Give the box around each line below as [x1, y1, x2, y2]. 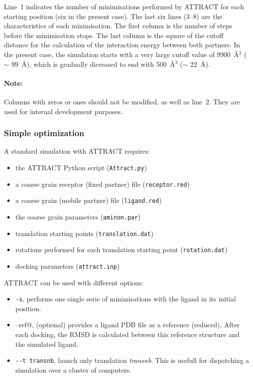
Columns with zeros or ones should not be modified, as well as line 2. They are [4, 96, 240, 106]
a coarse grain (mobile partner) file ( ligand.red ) [15, 195, 162, 205]
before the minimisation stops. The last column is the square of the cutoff [4, 30, 224, 40]
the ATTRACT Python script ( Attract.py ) [15, 162, 147, 172]
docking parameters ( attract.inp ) [15, 260, 120, 271]
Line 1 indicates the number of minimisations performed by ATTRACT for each [4, 1, 244, 11]
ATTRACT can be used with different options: [4, 277, 144, 287]
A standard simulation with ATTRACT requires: [4, 146, 150, 156]
